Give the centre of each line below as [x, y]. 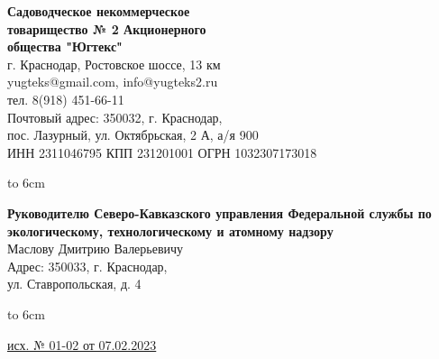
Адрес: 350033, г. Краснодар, [87, 266]
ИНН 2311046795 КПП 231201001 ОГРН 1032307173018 [162, 152]
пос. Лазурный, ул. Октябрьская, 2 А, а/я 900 [133, 135]
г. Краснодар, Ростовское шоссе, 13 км [114, 64]
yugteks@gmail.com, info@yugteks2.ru [113, 82]
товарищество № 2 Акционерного [107, 28]
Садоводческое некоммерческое [99, 11]
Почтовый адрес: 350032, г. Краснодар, [115, 117]
